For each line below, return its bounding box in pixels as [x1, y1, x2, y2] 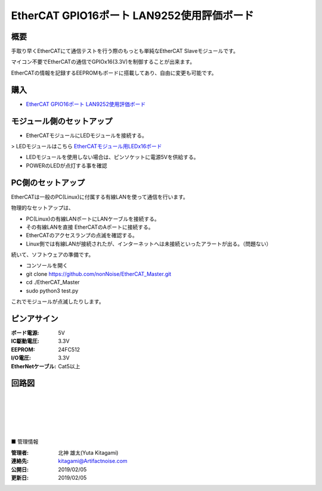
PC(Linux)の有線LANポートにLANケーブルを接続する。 [26, 215, 160, 222]
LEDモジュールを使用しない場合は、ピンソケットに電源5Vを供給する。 [26, 154, 199, 161]
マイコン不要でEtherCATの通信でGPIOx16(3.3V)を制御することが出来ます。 [11, 58, 196, 66]
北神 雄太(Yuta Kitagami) [58, 449, 119, 456]
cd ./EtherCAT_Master [26, 279, 80, 286]
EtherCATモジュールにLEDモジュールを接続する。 [26, 132, 147, 139]
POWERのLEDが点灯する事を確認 [26, 161, 107, 169]
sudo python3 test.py [26, 287, 79, 294]
